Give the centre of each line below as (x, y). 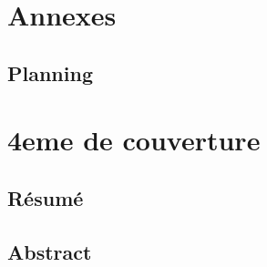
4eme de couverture (134, 140)
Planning (50, 72)
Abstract (50, 251)
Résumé (46, 197)
